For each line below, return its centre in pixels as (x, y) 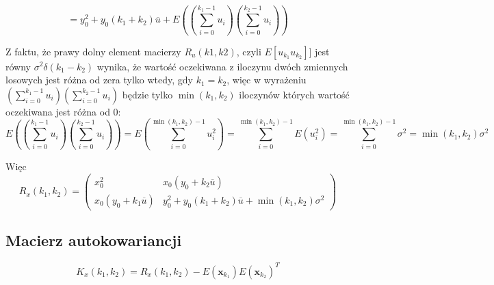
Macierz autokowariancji (94, 240)
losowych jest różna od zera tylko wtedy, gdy (99, 80)
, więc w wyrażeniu (266, 80)
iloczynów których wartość (294, 94)
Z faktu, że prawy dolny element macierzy (93, 51)
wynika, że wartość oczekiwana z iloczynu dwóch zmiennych (222, 66)
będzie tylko (147, 94)
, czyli (249, 51)
